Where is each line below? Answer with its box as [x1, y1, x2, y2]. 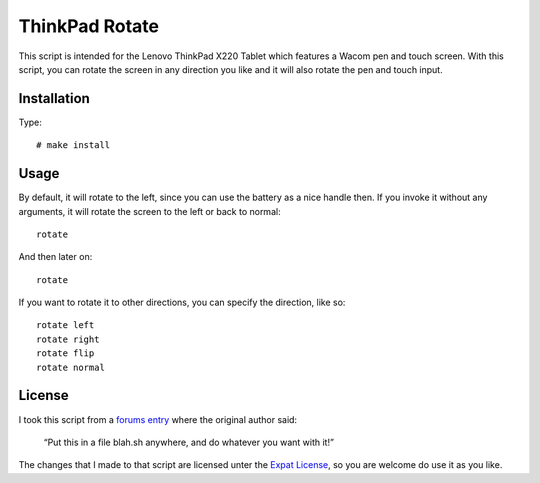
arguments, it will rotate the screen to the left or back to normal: [18, 205, 281, 217]
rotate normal [36, 361, 105, 373]
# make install [36, 140, 111, 151]
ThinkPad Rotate [18, 15, 160, 37]
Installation [18, 90, 90, 107]
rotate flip [36, 348, 95, 359]
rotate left [36, 320, 95, 331]
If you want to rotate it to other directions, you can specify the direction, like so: [18, 296, 346, 309]
